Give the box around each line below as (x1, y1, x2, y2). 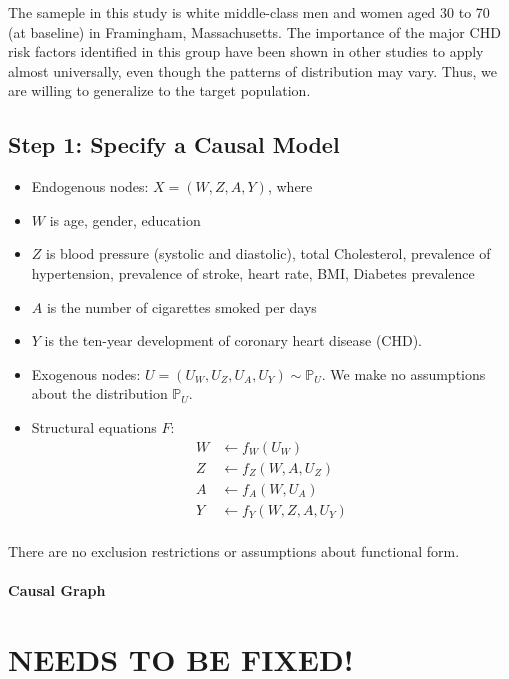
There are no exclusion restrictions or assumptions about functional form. (8, 540, 460, 561)
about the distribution (31, 383, 168, 404)
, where (267, 176, 313, 197)
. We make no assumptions (321, 363, 486, 384)
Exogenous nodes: (31, 363, 141, 384)
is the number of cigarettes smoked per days (46, 296, 317, 317)
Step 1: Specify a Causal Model (8, 129, 340, 160)
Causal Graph (8, 579, 106, 600)
